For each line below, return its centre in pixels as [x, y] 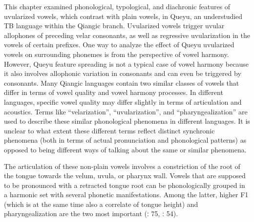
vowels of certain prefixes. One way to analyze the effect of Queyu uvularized [119, 45]
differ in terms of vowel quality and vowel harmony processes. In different [114, 92]
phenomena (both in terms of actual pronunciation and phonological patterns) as [125, 140]
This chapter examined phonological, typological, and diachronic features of [117, 6]
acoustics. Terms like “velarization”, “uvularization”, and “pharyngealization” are [126, 111]
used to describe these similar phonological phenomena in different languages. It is [127, 121]
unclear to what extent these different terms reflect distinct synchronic [109, 130]
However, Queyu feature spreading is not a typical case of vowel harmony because [126, 64]
